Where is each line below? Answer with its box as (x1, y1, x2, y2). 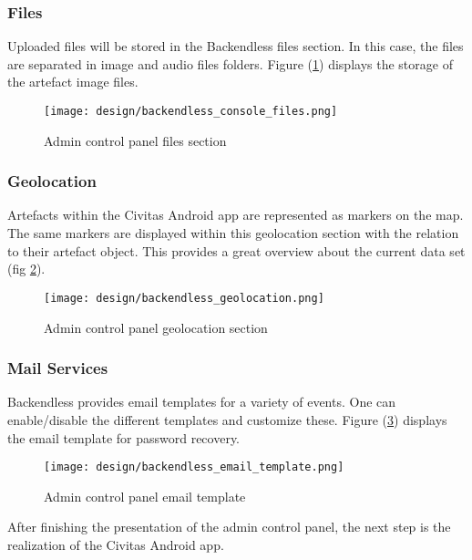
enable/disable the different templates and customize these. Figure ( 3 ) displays (7, 410, 447, 429)
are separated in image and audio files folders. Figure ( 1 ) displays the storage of (7, 54, 453, 73)
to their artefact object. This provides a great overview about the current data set (7, 241, 466, 260)
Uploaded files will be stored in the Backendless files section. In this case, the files (7, 36, 464, 56)
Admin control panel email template (44, 486, 246, 505)
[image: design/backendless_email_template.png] (44, 461, 344, 474)
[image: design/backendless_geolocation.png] (44, 291, 324, 305)
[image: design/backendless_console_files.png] (44, 105, 338, 118)
